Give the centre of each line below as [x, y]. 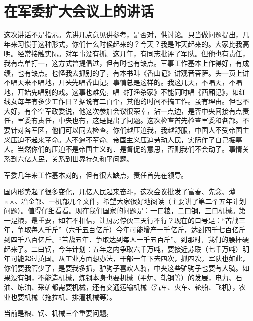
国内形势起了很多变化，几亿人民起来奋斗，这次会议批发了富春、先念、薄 [120, 191]
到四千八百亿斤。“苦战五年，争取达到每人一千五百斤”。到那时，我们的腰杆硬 [126, 239]
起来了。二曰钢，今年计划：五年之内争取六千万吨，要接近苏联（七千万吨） [123, 249]
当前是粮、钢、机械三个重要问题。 [58, 313]
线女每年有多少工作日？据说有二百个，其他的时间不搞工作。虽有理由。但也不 [126, 101]
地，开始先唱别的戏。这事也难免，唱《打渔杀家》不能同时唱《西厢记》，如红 [125, 91]
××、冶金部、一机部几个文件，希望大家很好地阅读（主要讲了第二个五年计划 [125, 201]
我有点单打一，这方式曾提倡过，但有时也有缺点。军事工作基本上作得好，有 [123, 63]
